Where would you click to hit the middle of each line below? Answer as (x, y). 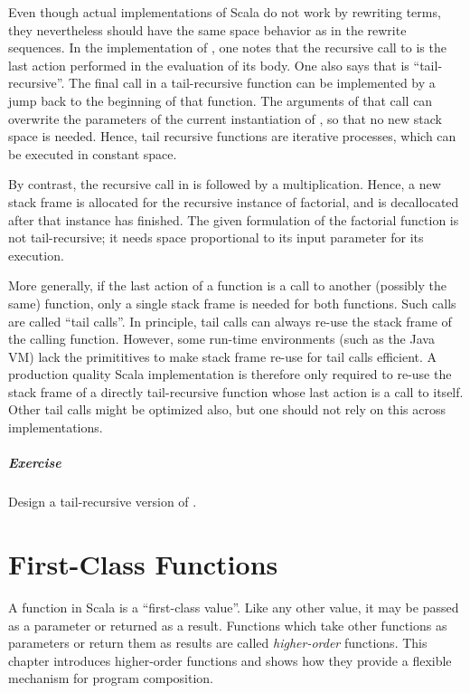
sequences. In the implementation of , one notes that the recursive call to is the (227, 47)
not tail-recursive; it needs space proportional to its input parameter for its (216, 237)
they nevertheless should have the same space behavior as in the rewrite (207, 29)
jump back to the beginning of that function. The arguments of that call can (221, 100)
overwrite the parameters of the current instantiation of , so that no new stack (226, 118)
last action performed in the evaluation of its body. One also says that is (209, 65)
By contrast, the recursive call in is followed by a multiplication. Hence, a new (225, 184)
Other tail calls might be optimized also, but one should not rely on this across (227, 409)
